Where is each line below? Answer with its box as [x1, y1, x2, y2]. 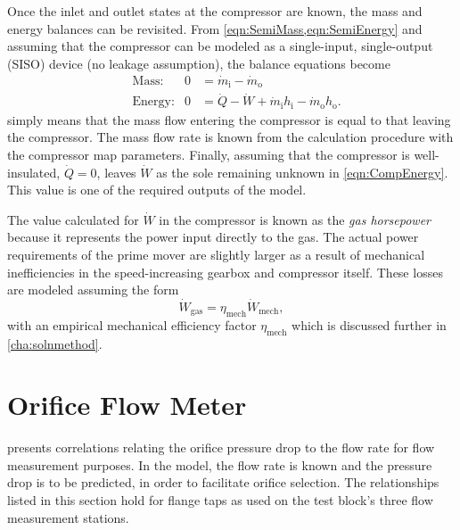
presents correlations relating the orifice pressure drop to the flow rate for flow [7, 438, 435, 457]
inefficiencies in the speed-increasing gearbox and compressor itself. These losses [7, 262, 443, 281]
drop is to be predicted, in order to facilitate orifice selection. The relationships [7, 473, 439, 492]
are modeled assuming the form [7, 280, 179, 299]
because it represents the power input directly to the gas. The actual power [7, 228, 419, 246]
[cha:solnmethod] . [7, 334, 103, 352]
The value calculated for [7, 210, 139, 228]
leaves [104, 162, 136, 181]
